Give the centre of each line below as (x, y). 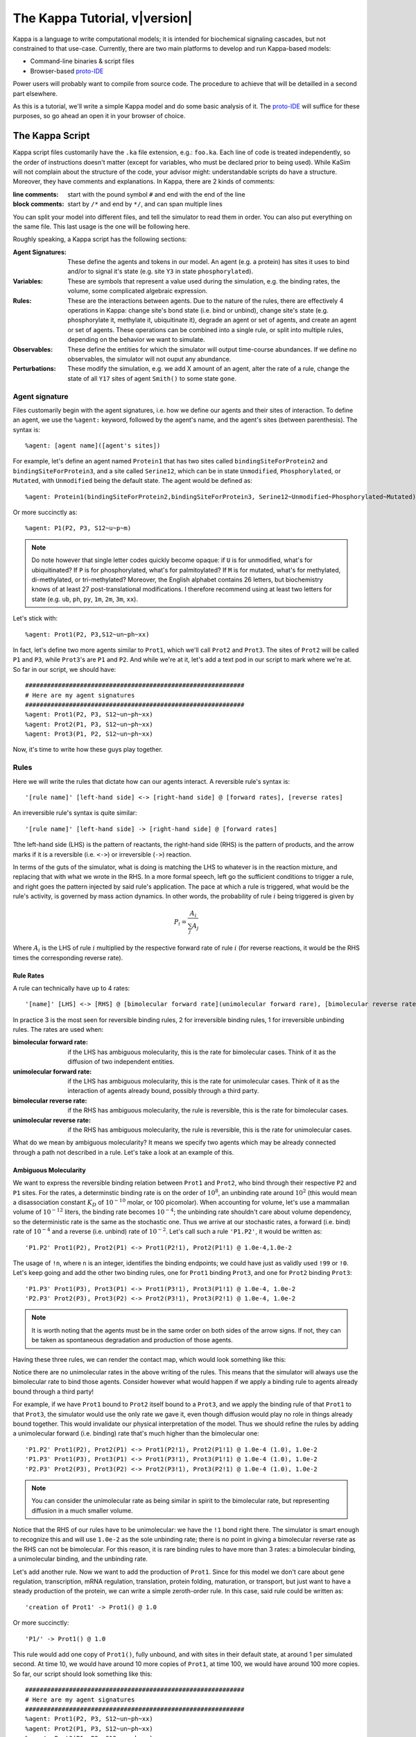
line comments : (36, 194)
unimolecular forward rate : (52, 1071)
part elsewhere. (35, 93)
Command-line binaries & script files (82, 61)
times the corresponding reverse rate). (68, 957)
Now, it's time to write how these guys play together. (88, 750)
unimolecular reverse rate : (52, 1120)
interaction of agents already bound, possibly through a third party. (163, 1091)
